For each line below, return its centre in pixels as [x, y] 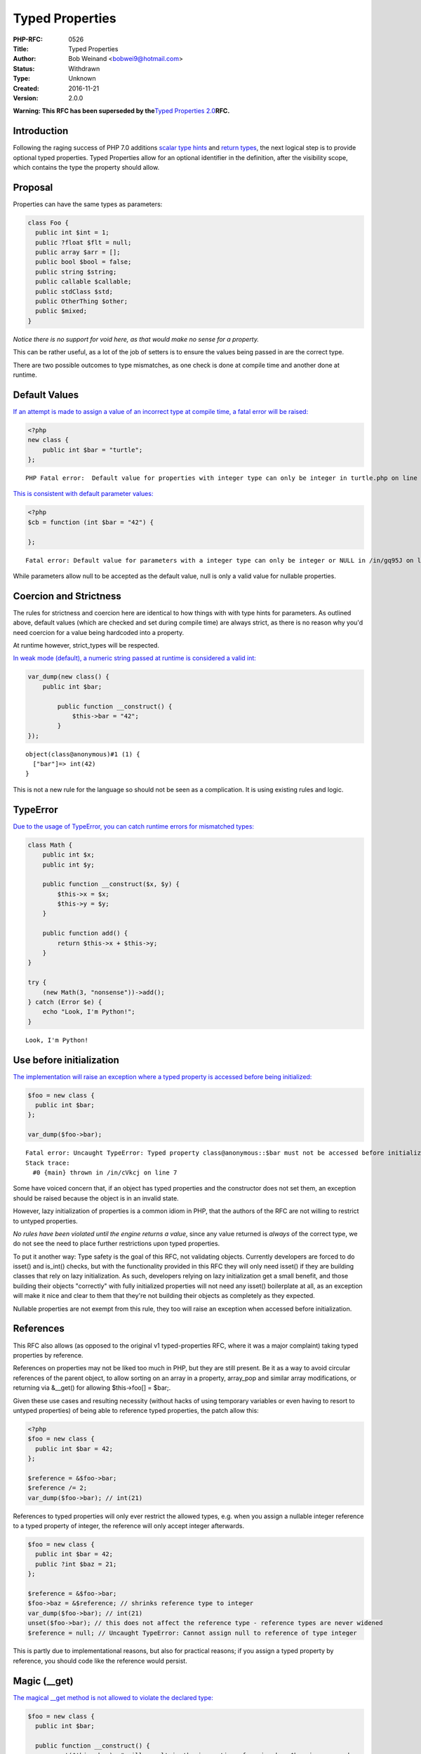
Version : [26, 98]
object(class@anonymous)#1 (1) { [83, 754]
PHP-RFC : [28, 39]
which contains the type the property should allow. [86, 167]
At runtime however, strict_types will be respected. [86, 645]
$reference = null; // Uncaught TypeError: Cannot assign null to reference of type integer [192, 1633]
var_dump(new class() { [69, 677]
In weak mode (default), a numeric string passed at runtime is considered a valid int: [134, 658]
